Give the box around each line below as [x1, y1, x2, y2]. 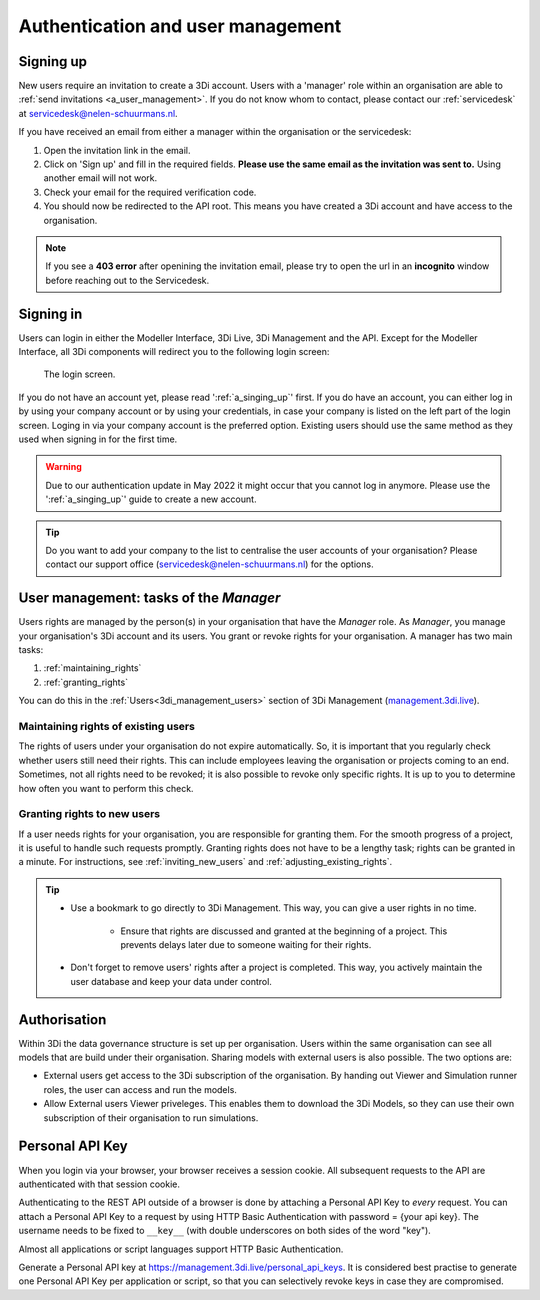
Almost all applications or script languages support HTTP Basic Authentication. [18, 1243, 344, 1255]
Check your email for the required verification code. [43, 186, 257, 198]
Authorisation [18, 1011, 107, 1028]
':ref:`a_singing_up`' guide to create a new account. [45, 493, 257, 505]
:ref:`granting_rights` [43, 676, 129, 688]
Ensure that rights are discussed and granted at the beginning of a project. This [120, 925, 448, 937]
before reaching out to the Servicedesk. [45, 274, 210, 286]
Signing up [18, 53, 88, 70]
